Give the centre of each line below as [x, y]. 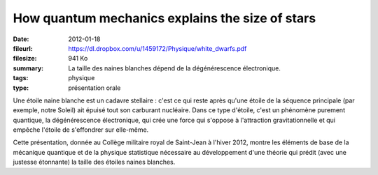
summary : [28, 68]
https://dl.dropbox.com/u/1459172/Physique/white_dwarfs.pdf [157, 48]
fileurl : [23, 48]
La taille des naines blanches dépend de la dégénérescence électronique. [175, 68]
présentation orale [94, 88]
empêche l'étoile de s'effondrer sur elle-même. [81, 130]
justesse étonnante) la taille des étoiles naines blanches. [94, 162]
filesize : [25, 59]
